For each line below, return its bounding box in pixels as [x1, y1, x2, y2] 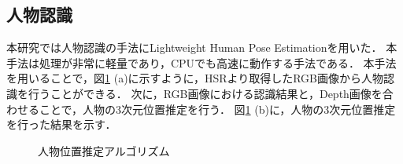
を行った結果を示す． [6, 116, 116, 133]
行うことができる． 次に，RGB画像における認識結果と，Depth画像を [28, 85, 383, 101]
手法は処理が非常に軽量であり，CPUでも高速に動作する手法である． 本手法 [6, 54, 397, 71]
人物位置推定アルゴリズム [38, 142, 170, 159]
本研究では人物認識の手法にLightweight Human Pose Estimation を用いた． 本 [6, 39, 397, 56]
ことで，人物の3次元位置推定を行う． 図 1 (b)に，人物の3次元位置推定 [39, 100, 396, 117]
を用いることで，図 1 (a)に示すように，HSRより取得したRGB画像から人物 [6, 70, 384, 86]
